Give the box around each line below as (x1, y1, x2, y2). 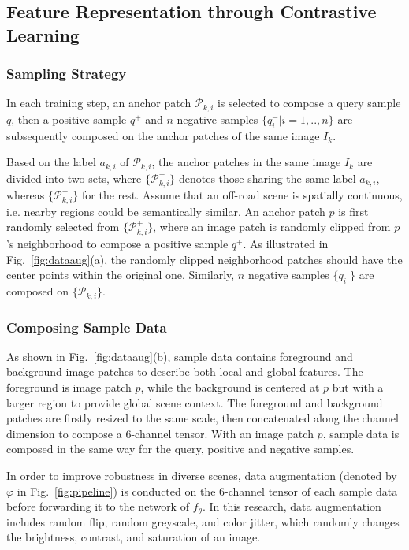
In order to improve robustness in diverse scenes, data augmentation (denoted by (6, 467, 397, 484)
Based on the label (6, 154, 96, 170)
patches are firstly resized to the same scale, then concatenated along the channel (6, 410, 399, 426)
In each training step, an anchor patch (6, 95, 191, 111)
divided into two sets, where (6, 169, 142, 186)
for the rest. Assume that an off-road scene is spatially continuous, (82, 187, 403, 203)
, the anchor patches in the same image (151, 154, 341, 170)
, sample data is (322, 425, 400, 441)
